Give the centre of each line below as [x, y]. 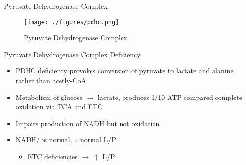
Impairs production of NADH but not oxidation [88, 123]
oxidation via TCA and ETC [59, 107]
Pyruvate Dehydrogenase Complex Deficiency [72, 54]
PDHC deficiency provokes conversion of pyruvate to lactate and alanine [124, 71]
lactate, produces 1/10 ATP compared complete [170, 97]
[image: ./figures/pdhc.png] [71, 22]
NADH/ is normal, [44, 140]
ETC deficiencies [52, 156]
